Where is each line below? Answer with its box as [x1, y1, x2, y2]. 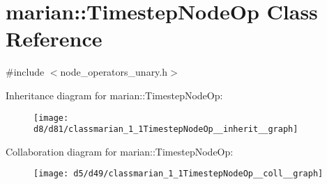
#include [6, 65, 45, 79]
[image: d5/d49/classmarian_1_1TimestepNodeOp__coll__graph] [33, 169, 324, 179]
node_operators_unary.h [60, 65, 168, 79]
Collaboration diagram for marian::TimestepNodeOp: [6, 144, 234, 158]
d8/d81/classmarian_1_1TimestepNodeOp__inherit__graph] [33, 124, 298, 135]
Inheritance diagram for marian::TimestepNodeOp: [6, 87, 223, 102]
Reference [6, 24, 102, 53]
